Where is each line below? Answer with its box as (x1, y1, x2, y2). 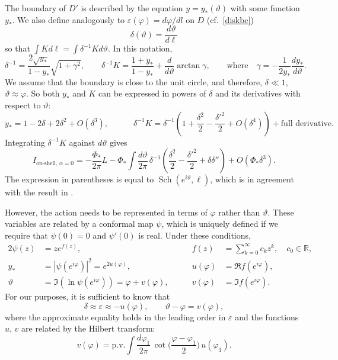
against (69, 136, 95, 148)
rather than (218, 205, 260, 218)
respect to (5, 99, 41, 111)
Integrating (5, 136, 45, 148)
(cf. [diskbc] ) (206, 13, 254, 25)
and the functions (235, 310, 299, 323)
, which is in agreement (210, 173, 294, 185)
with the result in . (5, 186, 74, 198)
